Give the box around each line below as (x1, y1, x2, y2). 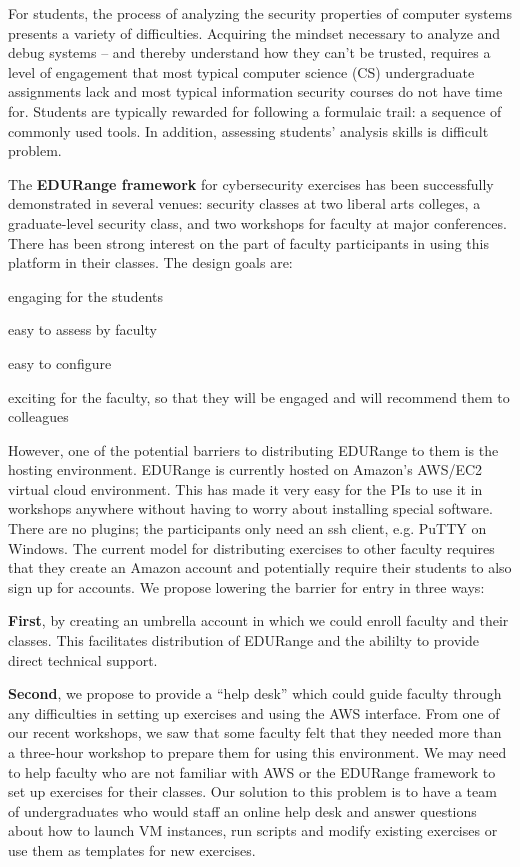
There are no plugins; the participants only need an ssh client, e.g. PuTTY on (8, 518, 487, 539)
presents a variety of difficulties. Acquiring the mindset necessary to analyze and (8, 22, 501, 43)
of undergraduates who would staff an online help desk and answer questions (8, 800, 477, 821)
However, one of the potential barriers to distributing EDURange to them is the (8, 439, 499, 460)
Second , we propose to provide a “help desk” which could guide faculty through (8, 683, 502, 704)
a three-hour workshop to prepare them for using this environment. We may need (8, 742, 507, 762)
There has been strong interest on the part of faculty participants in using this (8, 232, 489, 253)
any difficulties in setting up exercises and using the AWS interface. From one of (8, 702, 500, 723)
